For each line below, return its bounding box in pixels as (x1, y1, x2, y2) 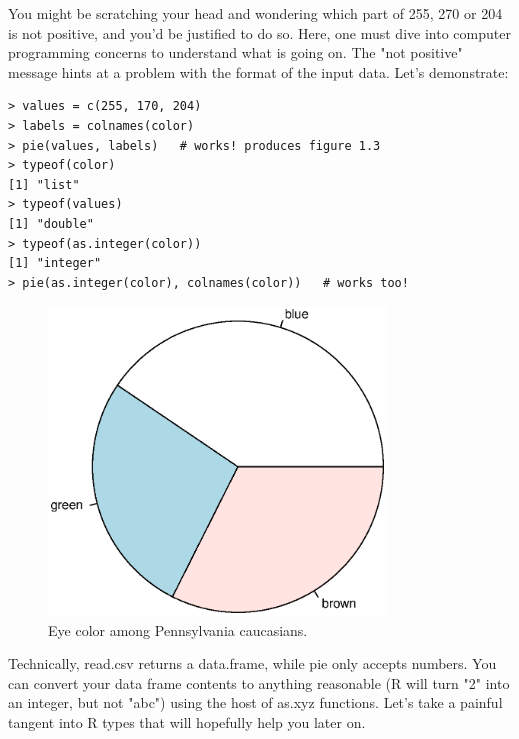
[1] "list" (8, 177, 80, 192)
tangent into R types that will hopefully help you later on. (8, 712, 366, 733)
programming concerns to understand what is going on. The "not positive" (8, 42, 463, 63)
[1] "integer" (8, 256, 102, 271)
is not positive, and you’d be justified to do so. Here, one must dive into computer (8, 22, 511, 43)
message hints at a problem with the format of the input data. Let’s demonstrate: (8, 61, 509, 82)
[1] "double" (8, 216, 94, 231)
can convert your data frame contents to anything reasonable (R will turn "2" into (8, 672, 510, 693)
